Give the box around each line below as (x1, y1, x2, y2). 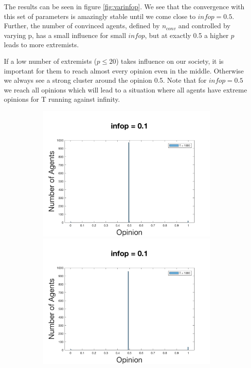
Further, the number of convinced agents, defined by (4, 20, 160, 31)
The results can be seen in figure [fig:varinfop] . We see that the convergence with (4, 1, 245, 11)
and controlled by (178, 20, 231, 31)
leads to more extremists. (4, 39, 79, 50)
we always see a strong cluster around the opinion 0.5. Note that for (4, 75, 207, 85)
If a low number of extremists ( (4, 55, 97, 66)
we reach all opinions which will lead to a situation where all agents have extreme (4, 84, 247, 94)
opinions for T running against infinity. (4, 94, 120, 104)
